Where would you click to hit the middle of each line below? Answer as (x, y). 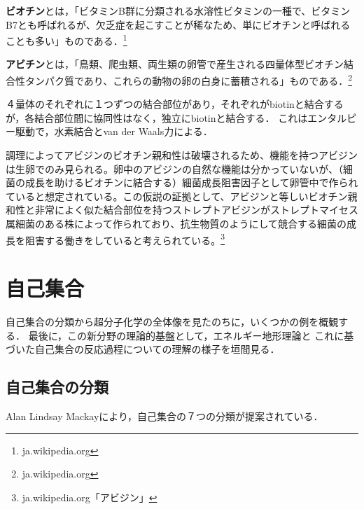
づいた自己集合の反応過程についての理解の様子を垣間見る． (143, 349)
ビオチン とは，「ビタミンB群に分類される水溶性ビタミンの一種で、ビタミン (178, 11)
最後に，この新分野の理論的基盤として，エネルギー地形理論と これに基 (191, 335)
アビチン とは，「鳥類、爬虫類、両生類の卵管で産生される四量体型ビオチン (175, 64)
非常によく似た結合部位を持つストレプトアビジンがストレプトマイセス (196, 210)
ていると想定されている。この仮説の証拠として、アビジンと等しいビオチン (177, 196)
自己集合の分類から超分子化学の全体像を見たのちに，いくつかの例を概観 (172, 321)
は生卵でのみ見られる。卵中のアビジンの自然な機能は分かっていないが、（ (175, 168)
